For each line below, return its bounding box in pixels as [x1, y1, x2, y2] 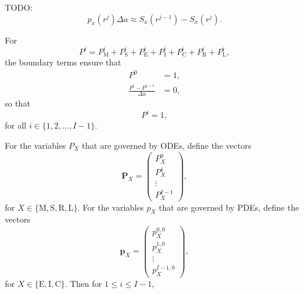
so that [5, 97, 30, 110]
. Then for [65, 277, 102, 289]
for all [5, 119, 27, 132]
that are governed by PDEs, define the [159, 201, 299, 213]
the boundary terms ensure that [5, 56, 121, 68]
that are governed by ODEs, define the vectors [82, 139, 252, 151]
